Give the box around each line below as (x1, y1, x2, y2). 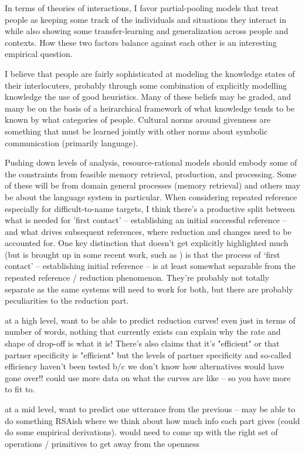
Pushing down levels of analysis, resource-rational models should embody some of (5, 156, 297, 169)
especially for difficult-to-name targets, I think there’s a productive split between (5, 202, 295, 214)
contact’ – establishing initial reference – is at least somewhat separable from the (5, 260, 296, 272)
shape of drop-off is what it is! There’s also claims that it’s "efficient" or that (5, 337, 280, 349)
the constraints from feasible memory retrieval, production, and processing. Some (5, 167, 297, 180)
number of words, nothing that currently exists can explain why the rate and (5, 325, 281, 338)
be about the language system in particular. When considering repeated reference (5, 190, 297, 203)
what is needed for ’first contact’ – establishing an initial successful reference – (5, 214, 287, 226)
